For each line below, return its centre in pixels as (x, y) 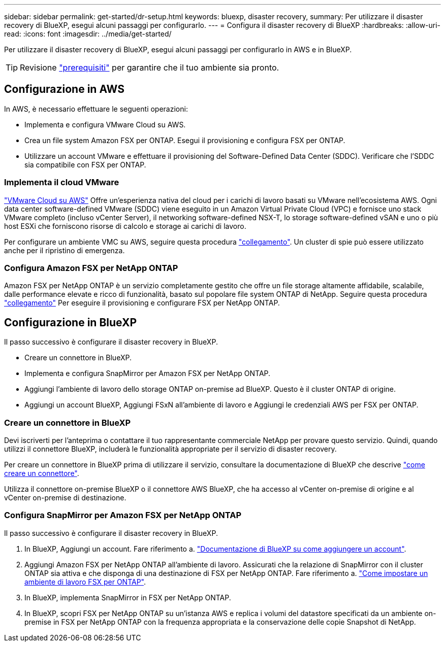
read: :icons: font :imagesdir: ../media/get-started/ (88, 34)
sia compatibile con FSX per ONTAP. (85, 164)
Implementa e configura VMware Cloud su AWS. (105, 124)
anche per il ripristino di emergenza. (65, 250)
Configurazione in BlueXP (71, 322)
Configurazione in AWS (64, 89)
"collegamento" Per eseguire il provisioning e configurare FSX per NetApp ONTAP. (142, 303)
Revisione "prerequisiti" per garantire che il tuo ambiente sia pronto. (150, 67)
